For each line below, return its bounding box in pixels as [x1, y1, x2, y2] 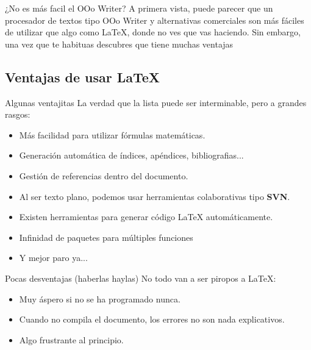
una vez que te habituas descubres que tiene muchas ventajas [5, 37, 234, 50]
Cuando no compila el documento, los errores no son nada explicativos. [19, 313, 285, 326]
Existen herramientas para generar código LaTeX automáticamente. [19, 210, 273, 223]
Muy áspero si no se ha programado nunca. [19, 292, 181, 305]
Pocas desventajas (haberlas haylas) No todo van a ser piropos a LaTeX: [5, 271, 276, 284]
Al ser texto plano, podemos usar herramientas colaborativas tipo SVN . [19, 190, 290, 202]
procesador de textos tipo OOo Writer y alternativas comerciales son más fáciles [5, 13, 304, 26]
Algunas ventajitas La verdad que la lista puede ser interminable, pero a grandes [5, 96, 307, 109]
